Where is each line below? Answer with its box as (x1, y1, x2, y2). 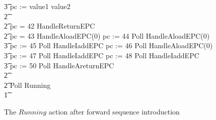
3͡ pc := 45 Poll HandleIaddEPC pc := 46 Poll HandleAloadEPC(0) (4, 40, 213, 51)
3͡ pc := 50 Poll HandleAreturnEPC (4, 60, 114, 70)
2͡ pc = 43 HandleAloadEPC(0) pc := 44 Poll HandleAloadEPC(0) (4, 30, 210, 41)
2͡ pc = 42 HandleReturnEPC (4, 21, 95, 31)
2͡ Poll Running (4, 79, 51, 90)
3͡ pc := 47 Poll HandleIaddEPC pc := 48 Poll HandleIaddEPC (4, 50, 199, 60)
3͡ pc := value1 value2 (4, 1, 70, 11)
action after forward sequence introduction (48, 106, 180, 116)
